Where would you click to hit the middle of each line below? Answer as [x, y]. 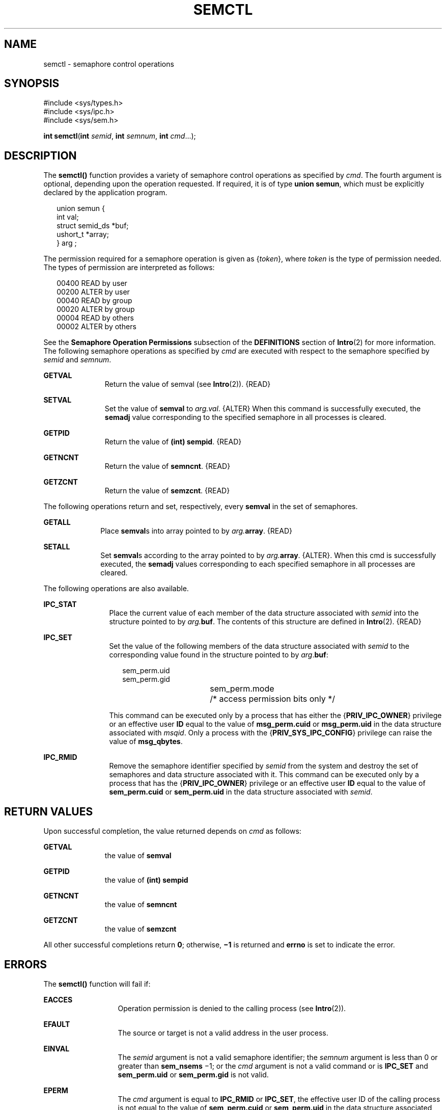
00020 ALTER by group [96, 309]
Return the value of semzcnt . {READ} [167, 491]
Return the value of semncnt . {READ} [168, 466]
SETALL [57, 547]
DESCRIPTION [40, 155]
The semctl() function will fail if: [97, 984]
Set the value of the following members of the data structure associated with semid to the [259, 646]
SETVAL [58, 400]
